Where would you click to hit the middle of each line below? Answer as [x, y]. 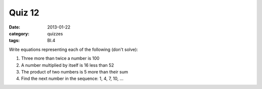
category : [19, 33]
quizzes [55, 33]
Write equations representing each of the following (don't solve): [74, 49]
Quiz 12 [24, 13]
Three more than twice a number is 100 [60, 59]
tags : [14, 41]
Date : [15, 27]
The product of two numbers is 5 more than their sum [75, 72]
